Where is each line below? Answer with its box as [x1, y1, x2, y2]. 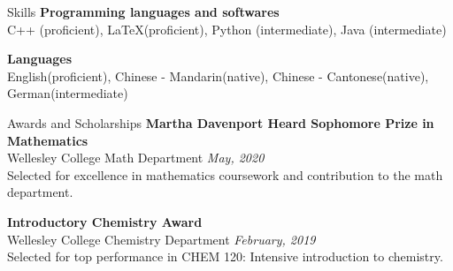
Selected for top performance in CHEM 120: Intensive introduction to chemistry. [7, 247, 443, 266]
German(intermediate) [7, 84, 128, 102]
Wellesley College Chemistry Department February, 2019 [7, 230, 316, 248]
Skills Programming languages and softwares [7, 3, 280, 20]
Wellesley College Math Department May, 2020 [7, 148, 265, 167]
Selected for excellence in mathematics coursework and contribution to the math [7, 165, 443, 184]
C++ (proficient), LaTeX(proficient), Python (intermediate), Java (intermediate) [7, 19, 447, 38]
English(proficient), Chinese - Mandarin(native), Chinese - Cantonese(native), [7, 66, 429, 85]
